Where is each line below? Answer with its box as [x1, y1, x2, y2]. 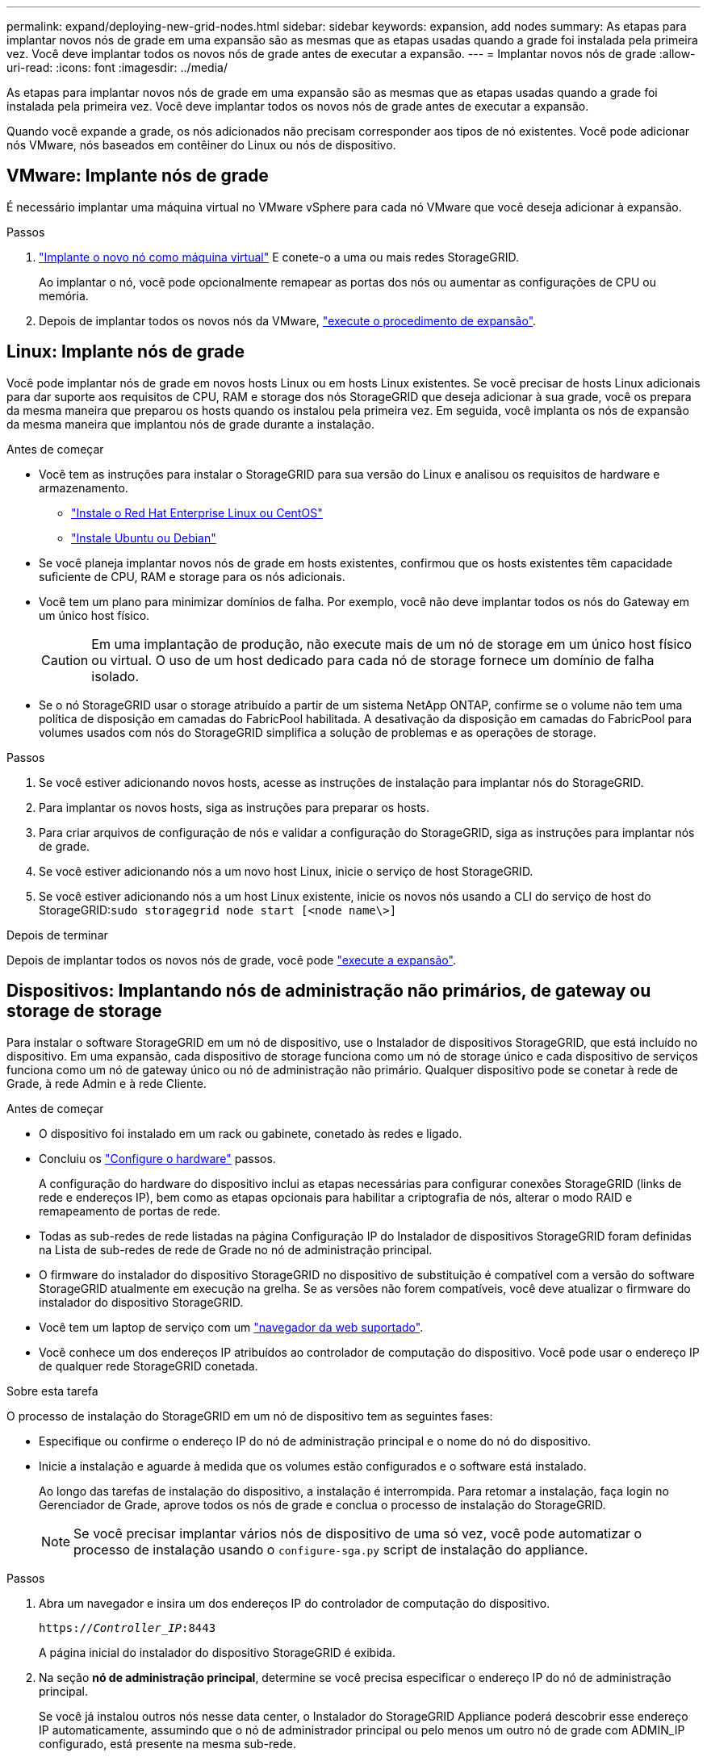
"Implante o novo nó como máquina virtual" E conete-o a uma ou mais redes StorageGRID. [39, 249, 520, 264]
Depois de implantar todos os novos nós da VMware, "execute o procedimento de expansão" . [39, 313, 537, 328]
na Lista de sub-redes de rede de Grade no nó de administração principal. [39, 1242, 433, 1257]
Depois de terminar [6, 927, 108, 942]
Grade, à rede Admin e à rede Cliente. [6, 1076, 207, 1090]
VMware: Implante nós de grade [6, 165, 269, 186]
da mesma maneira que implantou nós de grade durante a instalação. [6, 416, 374, 431]
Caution [41, 651, 89, 668]
